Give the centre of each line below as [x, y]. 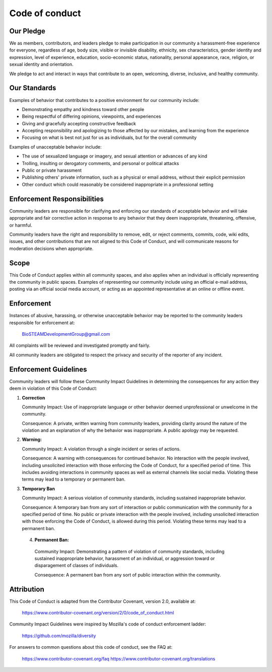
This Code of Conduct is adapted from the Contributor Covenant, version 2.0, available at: [103, 601]
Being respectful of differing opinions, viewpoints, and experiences [91, 117]
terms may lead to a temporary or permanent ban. [74, 479]
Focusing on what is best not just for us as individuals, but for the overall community [109, 138]
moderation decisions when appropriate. [51, 248]
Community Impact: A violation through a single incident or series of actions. [101, 449]
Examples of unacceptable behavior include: [55, 147]
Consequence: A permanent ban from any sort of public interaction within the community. [128, 575]
